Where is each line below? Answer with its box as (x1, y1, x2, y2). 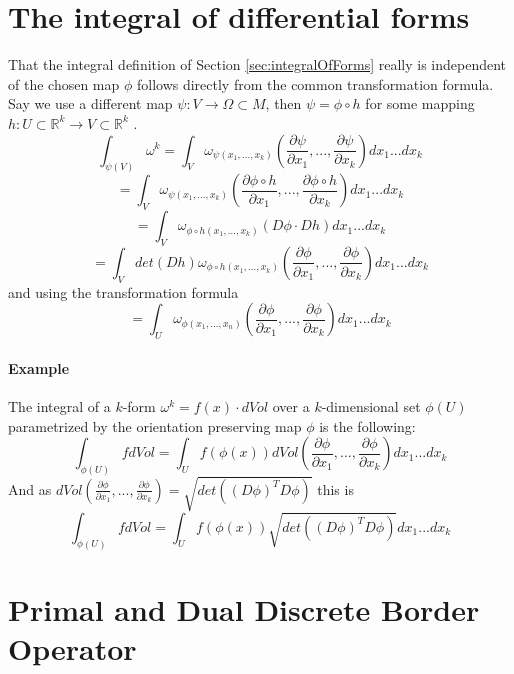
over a (272, 395, 310, 416)
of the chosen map (8, 73, 120, 94)
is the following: (319, 415, 416, 436)
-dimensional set (321, 395, 421, 416)
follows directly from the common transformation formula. (136, 73, 494, 94)
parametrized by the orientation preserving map (8, 415, 302, 436)
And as (8, 478, 52, 499)
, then (265, 93, 302, 114)
